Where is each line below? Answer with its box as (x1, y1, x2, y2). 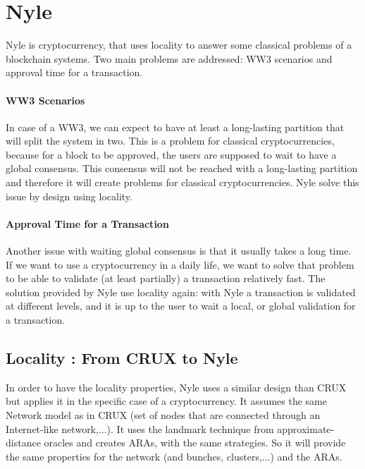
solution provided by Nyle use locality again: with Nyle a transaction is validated (6, 284, 356, 299)
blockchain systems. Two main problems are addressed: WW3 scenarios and (6, 51, 333, 66)
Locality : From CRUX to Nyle (6, 347, 238, 369)
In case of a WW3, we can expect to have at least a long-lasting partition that (6, 119, 345, 134)
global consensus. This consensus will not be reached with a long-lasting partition (6, 161, 358, 176)
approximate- (277, 421, 335, 436)
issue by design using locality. (6, 188, 132, 203)
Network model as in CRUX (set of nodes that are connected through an (6, 408, 321, 422)
